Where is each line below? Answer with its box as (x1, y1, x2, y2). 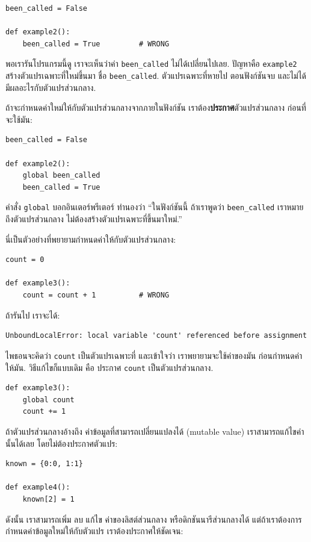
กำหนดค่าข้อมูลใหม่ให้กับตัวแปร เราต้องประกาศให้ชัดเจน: (5, 525, 183, 537)
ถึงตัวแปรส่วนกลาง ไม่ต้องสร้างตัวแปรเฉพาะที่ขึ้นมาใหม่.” (5, 213, 182, 225)
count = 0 (5, 255, 45, 264)
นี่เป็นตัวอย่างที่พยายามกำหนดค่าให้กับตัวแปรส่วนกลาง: (5, 232, 176, 245)
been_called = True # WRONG (22, 39, 170, 48)
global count (22, 395, 75, 404)
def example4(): (5, 483, 70, 492)
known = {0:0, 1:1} (5, 459, 83, 469)
